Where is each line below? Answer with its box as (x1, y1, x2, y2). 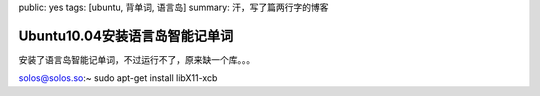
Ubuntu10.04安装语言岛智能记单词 (18, 27, 234, 44)
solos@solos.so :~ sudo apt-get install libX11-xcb (18, 72, 218, 84)
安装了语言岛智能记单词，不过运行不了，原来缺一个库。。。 (18, 53, 255, 65)
